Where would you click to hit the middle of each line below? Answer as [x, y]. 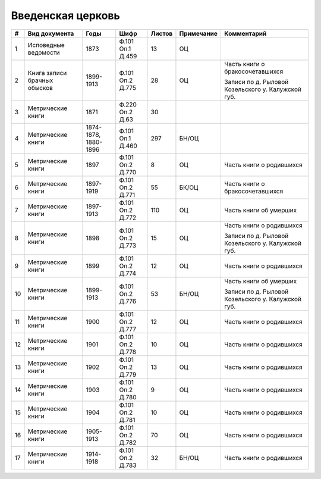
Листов [162, 33]
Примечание [199, 33]
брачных [40, 80]
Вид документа [51, 33]
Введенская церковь [65, 15]
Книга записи [47, 73]
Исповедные [46, 45]
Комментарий [245, 33]
